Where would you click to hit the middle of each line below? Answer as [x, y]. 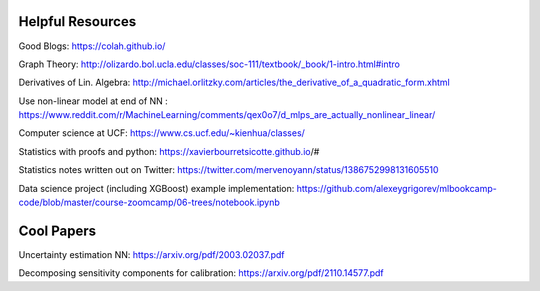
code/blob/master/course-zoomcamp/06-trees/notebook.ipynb [149, 202]
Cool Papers [57, 230]
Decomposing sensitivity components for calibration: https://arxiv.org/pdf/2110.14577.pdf [201, 273]
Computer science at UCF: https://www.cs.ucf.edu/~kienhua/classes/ [161, 133]
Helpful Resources [77, 21]
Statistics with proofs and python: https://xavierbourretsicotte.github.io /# [169, 151]
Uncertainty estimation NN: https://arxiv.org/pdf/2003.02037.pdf [151, 254]
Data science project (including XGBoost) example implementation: [156, 188]
